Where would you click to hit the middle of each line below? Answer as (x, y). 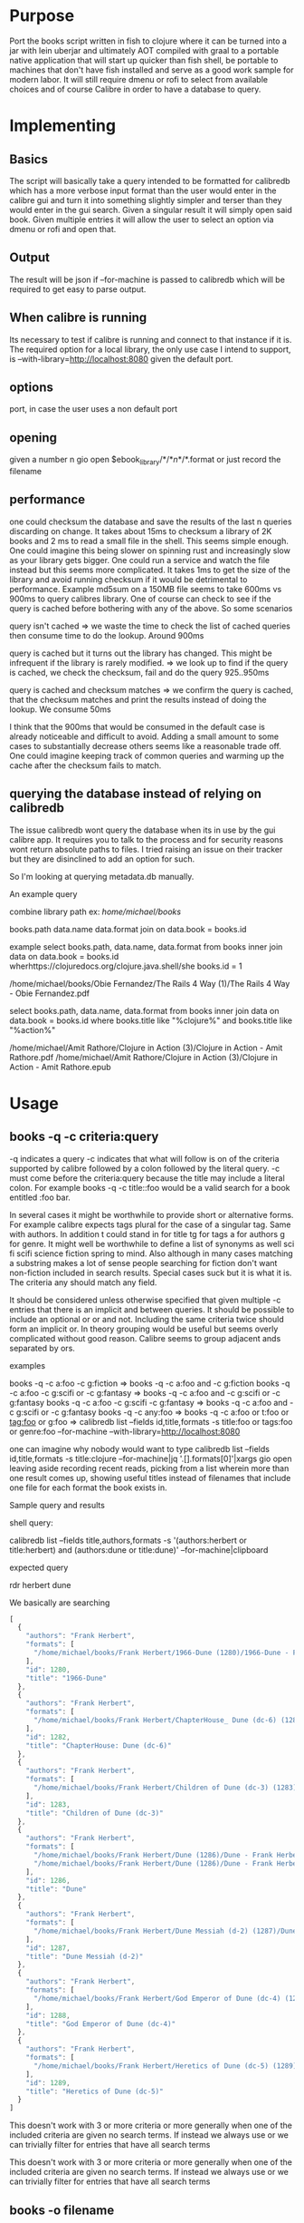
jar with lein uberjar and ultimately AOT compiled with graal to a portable (144, 50)
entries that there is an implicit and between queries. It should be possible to (152, 1309)
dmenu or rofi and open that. (63, 229)
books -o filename (62, 2210)
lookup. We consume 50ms (60, 709)
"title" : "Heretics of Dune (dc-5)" (95, 2091)
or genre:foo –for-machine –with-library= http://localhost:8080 (125, 1431)
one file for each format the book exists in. (88, 1487)
